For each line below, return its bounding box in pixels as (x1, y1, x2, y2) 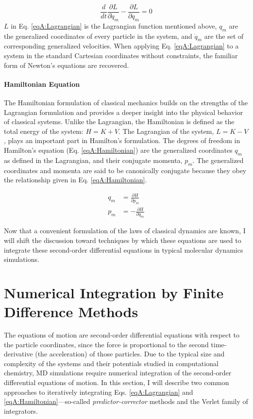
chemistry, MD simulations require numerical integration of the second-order (4, 368, 232, 378)
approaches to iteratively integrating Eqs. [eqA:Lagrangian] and (4, 387, 193, 397)
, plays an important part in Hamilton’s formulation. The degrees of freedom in (4, 135, 240, 145)
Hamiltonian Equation (4, 79, 80, 89)
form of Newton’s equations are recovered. (4, 60, 129, 70)
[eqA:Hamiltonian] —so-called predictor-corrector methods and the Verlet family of (4, 396, 248, 406)
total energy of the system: (4, 126, 84, 136)
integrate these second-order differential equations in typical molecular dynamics (4, 244, 243, 255)
